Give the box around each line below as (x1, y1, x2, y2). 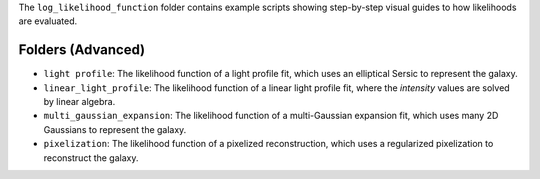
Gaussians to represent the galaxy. (43, 123, 187, 135)
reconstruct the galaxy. (43, 151, 139, 164)
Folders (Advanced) (18, 41, 145, 59)
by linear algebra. (43, 96, 116, 108)
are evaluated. (18, 15, 78, 27)
